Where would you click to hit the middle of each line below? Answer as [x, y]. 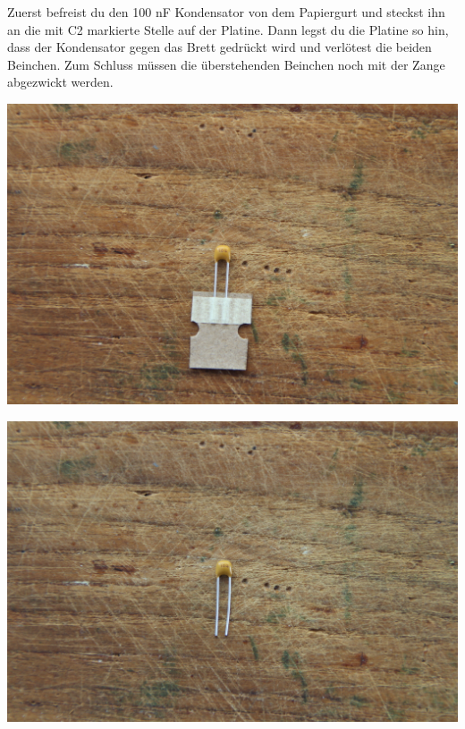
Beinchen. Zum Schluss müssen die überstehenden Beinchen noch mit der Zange [226, 64]
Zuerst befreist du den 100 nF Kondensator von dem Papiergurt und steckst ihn [226, 12]
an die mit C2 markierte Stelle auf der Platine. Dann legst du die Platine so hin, [228, 29]
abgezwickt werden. [60, 82]
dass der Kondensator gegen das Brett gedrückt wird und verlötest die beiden [220, 47]
